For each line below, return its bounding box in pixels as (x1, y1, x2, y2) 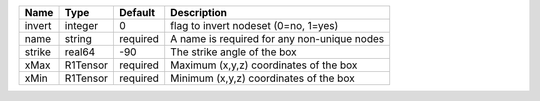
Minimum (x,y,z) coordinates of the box (170, 71, 355, 85)
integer (64, 19, 99, 32)
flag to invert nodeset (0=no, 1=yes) (170, 19, 339, 32)
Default (119, 6, 155, 19)
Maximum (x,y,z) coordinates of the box (170, 58, 358, 72)
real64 (64, 45, 96, 59)
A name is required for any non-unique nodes (170, 32, 385, 45)
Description (170, 6, 228, 19)
